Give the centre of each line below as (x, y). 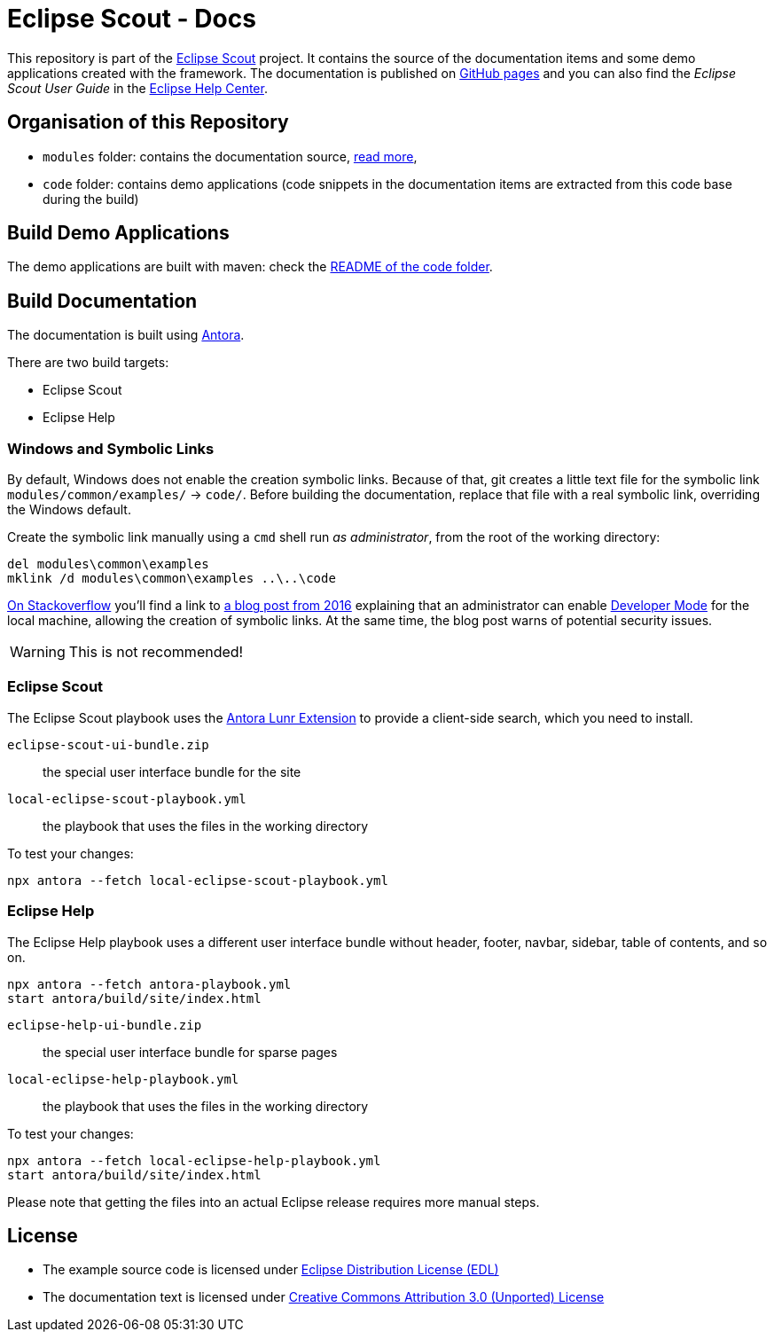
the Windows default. (69, 510)
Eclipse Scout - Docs (132, 19)
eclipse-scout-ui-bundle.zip (108, 744)
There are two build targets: (88, 363)
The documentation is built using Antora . (126, 335)
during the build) (91, 199)
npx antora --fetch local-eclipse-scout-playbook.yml (198, 880)
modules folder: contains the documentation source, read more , (230, 156)
